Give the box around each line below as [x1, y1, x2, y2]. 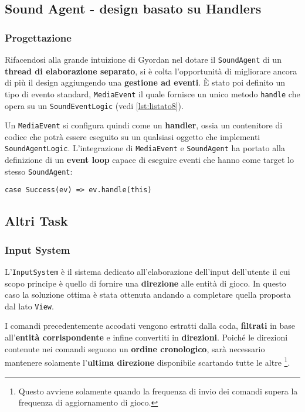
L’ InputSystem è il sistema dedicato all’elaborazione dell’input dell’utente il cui [5, 265, 290, 277]
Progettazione [5, 30, 72, 45]
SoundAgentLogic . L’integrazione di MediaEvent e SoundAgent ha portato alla [5, 142, 285, 154]
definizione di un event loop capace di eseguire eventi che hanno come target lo [5, 154, 294, 166]
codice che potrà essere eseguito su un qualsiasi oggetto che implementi [5, 130, 260, 142]
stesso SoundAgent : [5, 165, 73, 177]
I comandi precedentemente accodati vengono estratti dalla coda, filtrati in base [5, 319, 296, 332]
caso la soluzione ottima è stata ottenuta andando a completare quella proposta [5, 288, 291, 301]
